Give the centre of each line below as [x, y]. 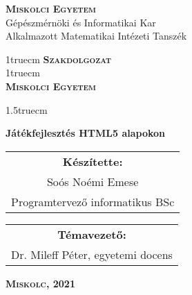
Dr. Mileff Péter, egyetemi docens [92, 254]
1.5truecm [27, 109]
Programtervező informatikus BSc [93, 201]
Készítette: [93, 161]
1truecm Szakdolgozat [58, 59]
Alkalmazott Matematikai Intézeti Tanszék [96, 36]
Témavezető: [92, 234]
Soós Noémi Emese [93, 181]
